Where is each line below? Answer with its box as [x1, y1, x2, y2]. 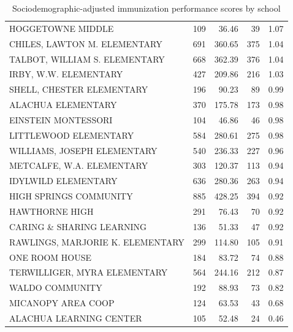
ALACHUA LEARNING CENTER [9, 311, 142, 324]
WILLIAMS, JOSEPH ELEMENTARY [9, 144, 158, 156]
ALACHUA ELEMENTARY [9, 98, 117, 111]
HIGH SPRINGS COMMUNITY [9, 190, 133, 203]
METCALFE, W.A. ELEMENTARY [9, 159, 148, 172]
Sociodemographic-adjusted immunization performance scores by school [12, 2, 281, 14]
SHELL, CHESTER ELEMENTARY [9, 83, 148, 96]
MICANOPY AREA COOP [9, 296, 115, 309]
